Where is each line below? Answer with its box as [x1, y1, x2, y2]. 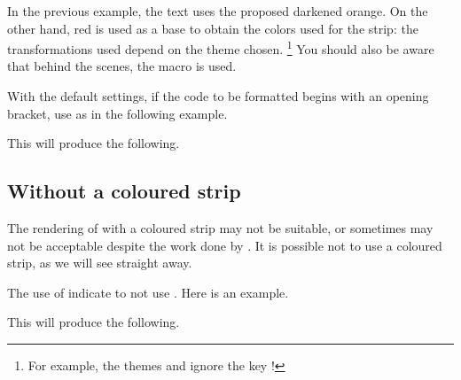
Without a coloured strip [7, 177, 241, 205]
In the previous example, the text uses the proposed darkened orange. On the [7, 2, 428, 19]
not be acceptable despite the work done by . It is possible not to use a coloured [7, 236, 442, 254]
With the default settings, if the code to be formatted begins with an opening [7, 87, 429, 105]
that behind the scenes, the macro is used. [7, 57, 237, 75]
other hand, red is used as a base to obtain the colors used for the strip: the [7, 19, 418, 37]
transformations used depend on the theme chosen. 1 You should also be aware [7, 37, 434, 58]
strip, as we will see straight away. [7, 253, 192, 272]
